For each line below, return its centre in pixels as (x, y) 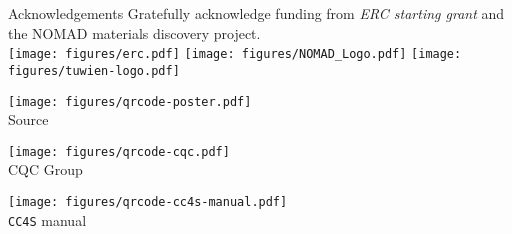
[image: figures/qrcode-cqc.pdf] (119, 151)
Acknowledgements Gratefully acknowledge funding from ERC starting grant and (256, 13)
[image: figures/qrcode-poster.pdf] (130, 101)
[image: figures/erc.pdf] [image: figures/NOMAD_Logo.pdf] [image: (235, 54)
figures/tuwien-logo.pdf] (94, 70)
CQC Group (45, 169)
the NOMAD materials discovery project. (134, 32)
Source (28, 119)
